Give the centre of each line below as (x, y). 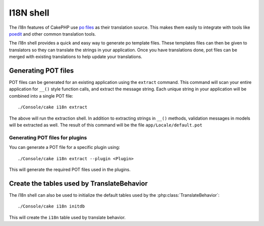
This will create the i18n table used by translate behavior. (67, 217)
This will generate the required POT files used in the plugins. (70, 169)
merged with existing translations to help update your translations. (76, 57)
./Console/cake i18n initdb (51, 206)
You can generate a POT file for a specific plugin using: (65, 147)
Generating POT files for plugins (48, 138)
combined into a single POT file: (41, 96)
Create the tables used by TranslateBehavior (78, 183)
